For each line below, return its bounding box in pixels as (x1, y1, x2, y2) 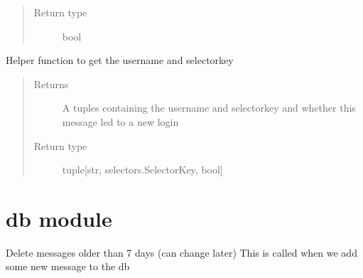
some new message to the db (6, 259, 130, 274)
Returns (33, 76, 69, 91)
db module (6, 203, 112, 232)
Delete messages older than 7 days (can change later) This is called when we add (6, 245, 357, 260)
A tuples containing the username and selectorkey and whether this (62, 100, 356, 115)
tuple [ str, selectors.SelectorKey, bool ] (62, 162, 223, 177)
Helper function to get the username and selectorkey (6, 53, 234, 68)
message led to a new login (62, 114, 179, 129)
